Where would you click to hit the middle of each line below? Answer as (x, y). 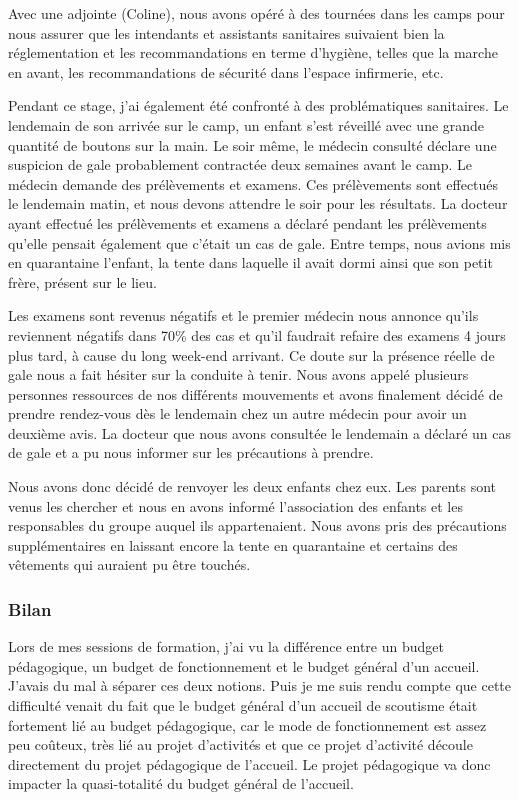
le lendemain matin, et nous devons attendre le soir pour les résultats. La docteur (258, 203)
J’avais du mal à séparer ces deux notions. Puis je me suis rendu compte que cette (260, 685)
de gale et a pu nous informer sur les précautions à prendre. (191, 452)
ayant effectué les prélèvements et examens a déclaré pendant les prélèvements (247, 222)
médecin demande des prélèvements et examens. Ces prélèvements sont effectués (253, 183)
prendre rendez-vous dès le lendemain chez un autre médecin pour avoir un (237, 413)
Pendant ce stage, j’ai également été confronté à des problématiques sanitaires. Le (258, 105)
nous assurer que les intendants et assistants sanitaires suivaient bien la (226, 32)
